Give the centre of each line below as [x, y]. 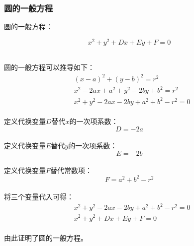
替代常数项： [71, 170]
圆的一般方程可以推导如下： [49, 67]
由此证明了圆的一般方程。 [46, 238]
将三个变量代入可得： [39, 197]
